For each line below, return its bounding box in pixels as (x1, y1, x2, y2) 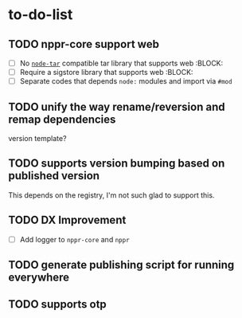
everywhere (8, 271, 70, 285)
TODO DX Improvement (8, 214, 127, 227)
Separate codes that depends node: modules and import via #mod (19, 77, 232, 86)
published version (8, 169, 100, 183)
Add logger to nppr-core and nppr (19, 234, 130, 244)
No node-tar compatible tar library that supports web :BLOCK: (19, 58, 224, 68)
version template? (8, 134, 67, 143)
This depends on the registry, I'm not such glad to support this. (8, 190, 215, 200)
